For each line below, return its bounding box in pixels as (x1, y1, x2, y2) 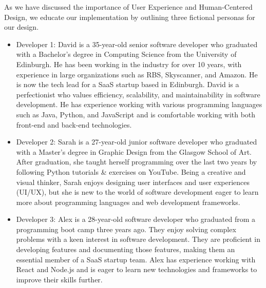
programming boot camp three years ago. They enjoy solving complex (16, 223, 236, 234)
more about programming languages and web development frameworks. (16, 196, 240, 207)
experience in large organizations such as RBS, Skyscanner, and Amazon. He (16, 69, 258, 79)
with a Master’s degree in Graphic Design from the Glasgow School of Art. (16, 146, 252, 157)
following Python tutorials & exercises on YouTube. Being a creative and (16, 166, 246, 177)
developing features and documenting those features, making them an (16, 244, 235, 255)
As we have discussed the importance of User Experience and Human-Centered (4, 2, 253, 12)
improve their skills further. (16, 274, 103, 284)
